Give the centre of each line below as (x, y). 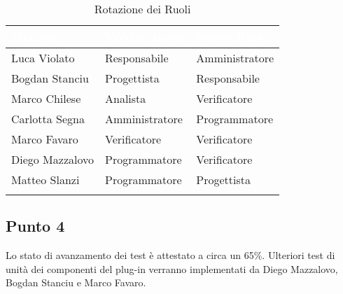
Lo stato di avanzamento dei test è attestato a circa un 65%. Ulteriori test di (170, 255)
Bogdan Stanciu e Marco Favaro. (76, 282)
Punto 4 (35, 226)
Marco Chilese (46, 98)
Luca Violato (43, 58)
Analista (125, 98)
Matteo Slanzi (45, 180)
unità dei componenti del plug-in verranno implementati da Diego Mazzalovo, (172, 268)
